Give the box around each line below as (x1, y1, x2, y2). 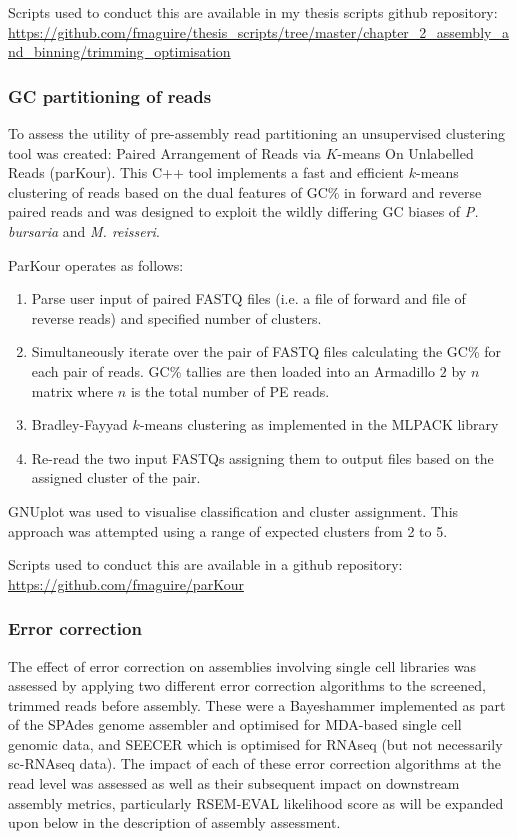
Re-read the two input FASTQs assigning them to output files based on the (31, 447, 494, 468)
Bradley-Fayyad (31, 414, 128, 435)
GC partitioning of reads (8, 83, 212, 108)
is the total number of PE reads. (130, 380, 330, 401)
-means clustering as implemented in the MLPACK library (139, 414, 499, 435)
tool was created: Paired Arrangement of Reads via (8, 142, 321, 163)
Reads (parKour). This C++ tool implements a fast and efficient (8, 162, 405, 183)
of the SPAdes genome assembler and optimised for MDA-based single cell (8, 714, 462, 735)
